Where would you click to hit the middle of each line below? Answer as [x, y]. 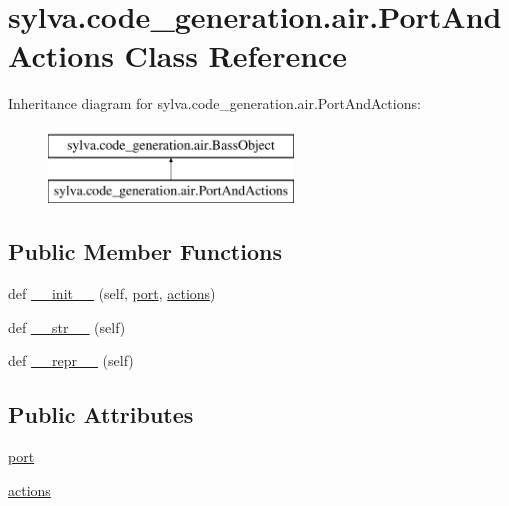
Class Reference [236, 55]
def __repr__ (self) [71, 360]
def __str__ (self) [67, 326]
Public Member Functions [145, 251]
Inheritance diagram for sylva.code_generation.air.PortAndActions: [214, 103]
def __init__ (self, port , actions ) [112, 293]
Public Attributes [101, 414]
